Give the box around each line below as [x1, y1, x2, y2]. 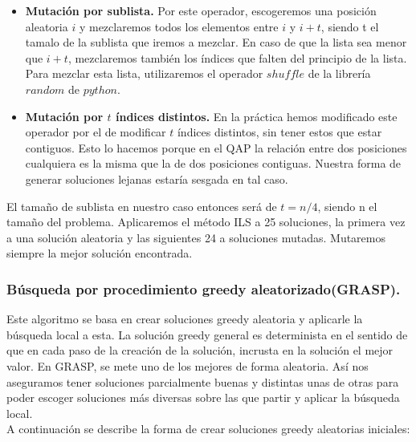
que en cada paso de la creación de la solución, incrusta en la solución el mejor [6, 342, 394, 359]
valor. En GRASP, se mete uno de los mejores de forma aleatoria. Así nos [6, 357, 369, 374]
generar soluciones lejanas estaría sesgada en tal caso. [25, 170, 288, 187]
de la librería [308, 65, 371, 82]
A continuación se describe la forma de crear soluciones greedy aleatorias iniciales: [6, 420, 410, 437]
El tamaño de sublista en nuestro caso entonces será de [6, 197, 277, 214]
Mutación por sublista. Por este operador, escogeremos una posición [25, 2, 377, 18]
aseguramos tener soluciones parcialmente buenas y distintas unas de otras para [6, 373, 399, 390]
